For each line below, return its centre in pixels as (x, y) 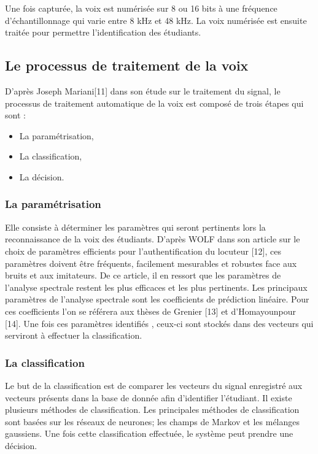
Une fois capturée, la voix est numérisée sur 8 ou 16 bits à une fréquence (141, 8)
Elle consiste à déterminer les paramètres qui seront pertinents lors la (135, 227)
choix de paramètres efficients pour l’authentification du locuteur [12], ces (143, 251)
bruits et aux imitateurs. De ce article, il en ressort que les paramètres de (143, 275)
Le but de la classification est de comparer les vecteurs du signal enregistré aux (154, 385)
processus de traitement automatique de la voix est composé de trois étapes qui (154, 103)
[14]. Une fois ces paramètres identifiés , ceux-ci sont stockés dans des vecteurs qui (159, 323)
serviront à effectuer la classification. (74, 335)
